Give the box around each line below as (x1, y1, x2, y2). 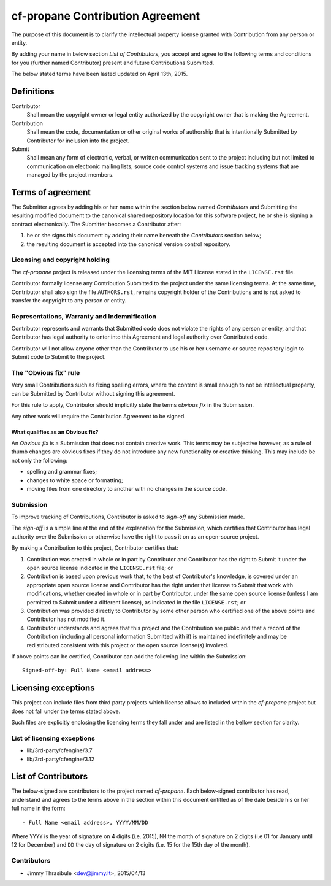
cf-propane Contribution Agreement (11, 9, 200, 23)
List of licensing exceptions (11, 734, 95, 742)
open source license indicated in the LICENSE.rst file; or (26, 564, 173, 571)
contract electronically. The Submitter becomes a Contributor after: (11, 220, 181, 228)
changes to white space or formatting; (26, 476, 124, 484)
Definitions (11, 86, 55, 96)
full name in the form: (11, 804, 66, 812)
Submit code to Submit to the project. (11, 353, 106, 361)
